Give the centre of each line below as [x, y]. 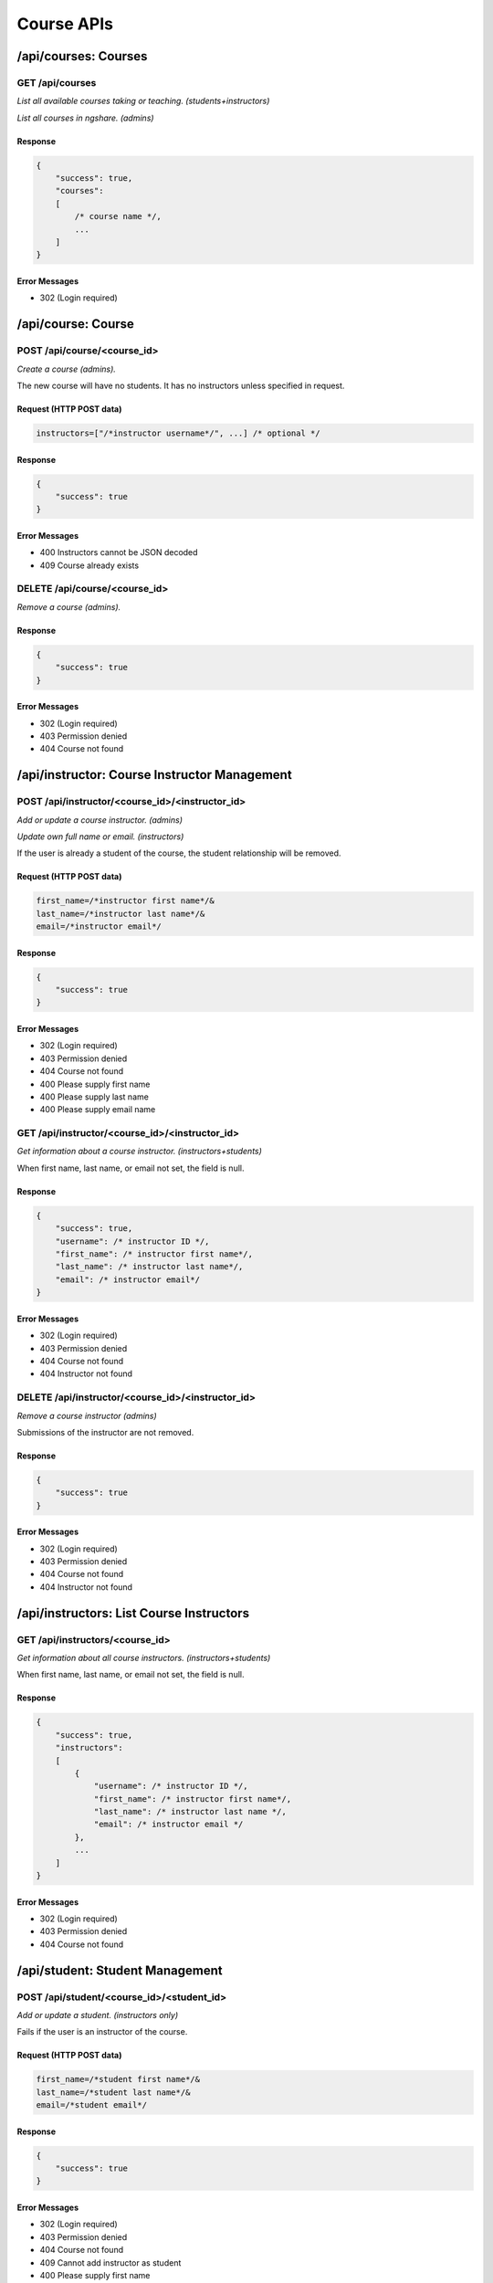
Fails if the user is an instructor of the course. [102, 2032]
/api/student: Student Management [120, 1970]
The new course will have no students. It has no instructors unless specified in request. [181, 385]
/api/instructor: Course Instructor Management [154, 775]
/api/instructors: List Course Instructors [133, 1613]
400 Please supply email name [98, 1110]
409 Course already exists [89, 565]
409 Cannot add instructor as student [110, 2262]
